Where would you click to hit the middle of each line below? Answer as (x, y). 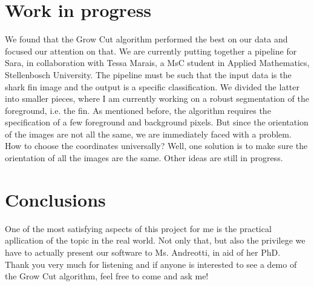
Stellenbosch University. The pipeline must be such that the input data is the (148, 74)
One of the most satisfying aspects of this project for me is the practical (138, 228)
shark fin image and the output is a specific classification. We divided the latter (152, 86)
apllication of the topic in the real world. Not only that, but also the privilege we (155, 240)
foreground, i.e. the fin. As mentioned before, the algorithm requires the (138, 110)
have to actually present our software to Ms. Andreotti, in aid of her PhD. (143, 252)
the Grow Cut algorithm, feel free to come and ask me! (107, 276)
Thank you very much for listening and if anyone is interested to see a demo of (151, 264)
